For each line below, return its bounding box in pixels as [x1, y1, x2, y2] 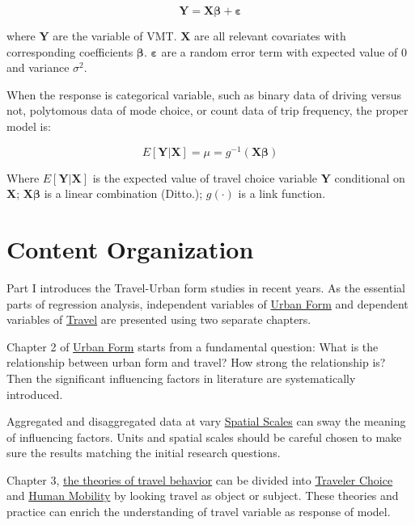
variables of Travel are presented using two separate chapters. [6, 311, 311, 328]
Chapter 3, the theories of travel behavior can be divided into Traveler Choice [6, 471, 393, 488]
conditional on [334, 169, 405, 186]
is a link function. [238, 185, 326, 202]
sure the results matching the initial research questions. [6, 444, 281, 461]
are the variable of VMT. [53, 27, 177, 44]
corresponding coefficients [6, 43, 133, 60]
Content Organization [6, 233, 254, 266]
